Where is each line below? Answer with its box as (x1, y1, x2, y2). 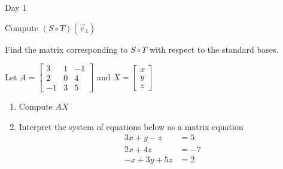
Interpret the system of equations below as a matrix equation (19, 120, 244, 132)
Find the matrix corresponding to (5, 43, 128, 55)
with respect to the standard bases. (149, 43, 279, 55)
